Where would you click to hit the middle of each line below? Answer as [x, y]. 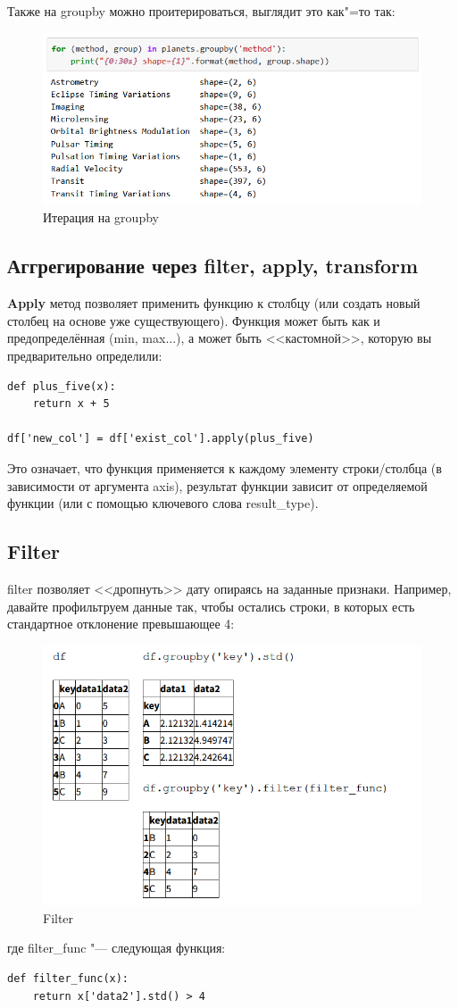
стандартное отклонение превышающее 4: [121, 624]
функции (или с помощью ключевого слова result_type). [163, 503]
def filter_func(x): [68, 978]
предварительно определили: [85, 356]
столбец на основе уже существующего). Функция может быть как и [194, 320]
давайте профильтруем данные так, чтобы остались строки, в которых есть [211, 606]
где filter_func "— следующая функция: [117, 948]
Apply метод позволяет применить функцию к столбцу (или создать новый [214, 303]
